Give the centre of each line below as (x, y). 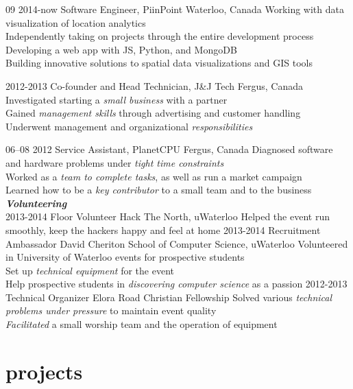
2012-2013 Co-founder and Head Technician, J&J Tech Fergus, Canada (155, 85)
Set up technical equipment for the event (90, 270)
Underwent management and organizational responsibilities (129, 126)
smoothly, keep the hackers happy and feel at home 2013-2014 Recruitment (163, 229)
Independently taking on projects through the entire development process (160, 36)
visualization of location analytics (76, 22)
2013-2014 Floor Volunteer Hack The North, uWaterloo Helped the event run (168, 216)
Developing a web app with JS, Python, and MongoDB (121, 49)
